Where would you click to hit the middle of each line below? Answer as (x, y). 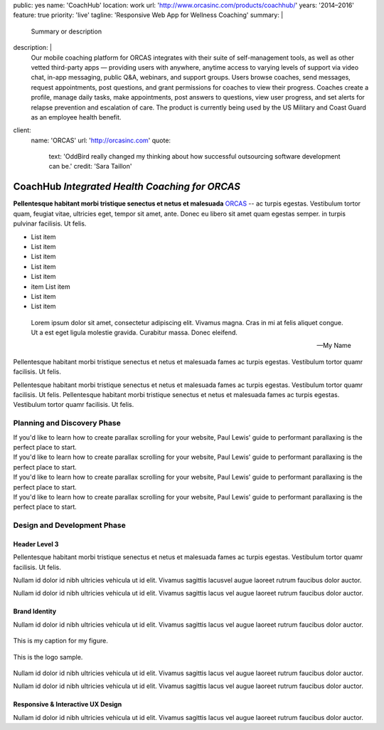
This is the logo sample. (48, 657)
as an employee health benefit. (76, 117)
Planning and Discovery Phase (67, 423)
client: (22, 130)
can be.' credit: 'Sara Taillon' (90, 166)
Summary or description (66, 31)
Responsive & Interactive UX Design (68, 704)
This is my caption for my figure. (60, 641)
